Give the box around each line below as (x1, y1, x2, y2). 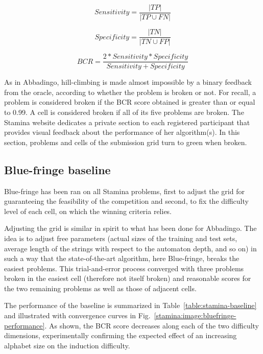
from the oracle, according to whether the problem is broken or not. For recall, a (4, 86, 256, 97)
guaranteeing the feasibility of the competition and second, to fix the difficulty (4, 196, 249, 206)
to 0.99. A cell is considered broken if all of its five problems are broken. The (4, 106, 244, 117)
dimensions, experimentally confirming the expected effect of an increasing (4, 330, 237, 341)
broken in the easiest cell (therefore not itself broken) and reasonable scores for (4, 273, 251, 284)
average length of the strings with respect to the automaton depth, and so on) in (4, 243, 257, 253)
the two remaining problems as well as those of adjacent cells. (4, 282, 197, 293)
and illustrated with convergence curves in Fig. (4, 310, 151, 321)
